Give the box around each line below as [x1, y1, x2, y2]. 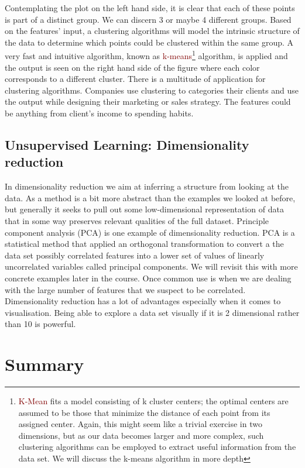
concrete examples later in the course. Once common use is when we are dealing [5, 271, 292, 284]
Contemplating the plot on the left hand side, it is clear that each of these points [5, 2, 295, 13]
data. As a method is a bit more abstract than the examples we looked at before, [5, 191, 296, 204]
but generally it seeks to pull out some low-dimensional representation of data [5, 203, 284, 215]
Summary [5, 352, 84, 376]
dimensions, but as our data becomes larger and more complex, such [18, 429, 264, 441]
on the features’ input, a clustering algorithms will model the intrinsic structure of [5, 25, 300, 37]
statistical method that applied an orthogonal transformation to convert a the [5, 238, 284, 250]
